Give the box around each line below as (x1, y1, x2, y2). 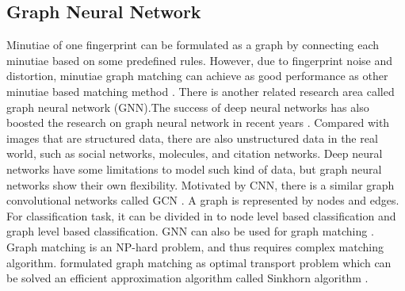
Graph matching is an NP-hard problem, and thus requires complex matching (6, 238, 384, 255)
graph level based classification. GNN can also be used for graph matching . (6, 223, 374, 239)
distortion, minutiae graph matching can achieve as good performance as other (6, 67, 388, 84)
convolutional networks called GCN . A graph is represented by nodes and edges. (6, 192, 399, 209)
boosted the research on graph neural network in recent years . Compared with (6, 114, 390, 131)
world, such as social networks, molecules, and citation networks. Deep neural (6, 145, 383, 162)
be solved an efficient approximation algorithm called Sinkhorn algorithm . (6, 270, 369, 286)
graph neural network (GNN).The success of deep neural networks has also (6, 98, 369, 115)
